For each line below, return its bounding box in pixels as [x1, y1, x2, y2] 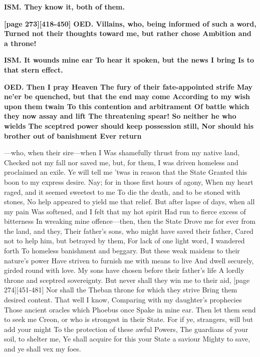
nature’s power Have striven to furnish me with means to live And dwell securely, [4, 255, 254, 265]
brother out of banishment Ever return [4, 130, 142, 141]
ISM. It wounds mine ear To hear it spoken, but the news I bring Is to [4, 55, 254, 65]
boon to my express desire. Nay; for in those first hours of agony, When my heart [4, 176, 253, 187]
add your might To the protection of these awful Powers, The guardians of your [4, 323, 248, 334]
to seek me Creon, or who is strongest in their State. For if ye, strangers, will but [4, 314, 253, 324]
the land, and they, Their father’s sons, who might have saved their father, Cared [4, 225, 253, 236]
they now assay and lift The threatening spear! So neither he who [4, 111, 236, 121]
